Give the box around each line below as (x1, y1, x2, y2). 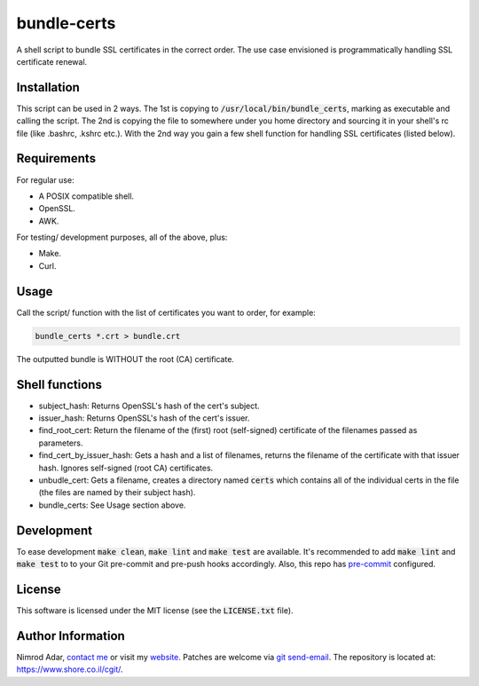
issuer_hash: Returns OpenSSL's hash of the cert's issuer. (38, 413, 250, 423)
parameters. (38, 438, 83, 448)
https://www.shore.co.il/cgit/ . (16, 664, 123, 674)
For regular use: (16, 174, 75, 185)
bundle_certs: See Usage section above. (38, 500, 186, 510)
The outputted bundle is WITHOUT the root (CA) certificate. (16, 353, 235, 364)
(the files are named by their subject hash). (38, 487, 196, 498)
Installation (16, 80, 80, 95)
